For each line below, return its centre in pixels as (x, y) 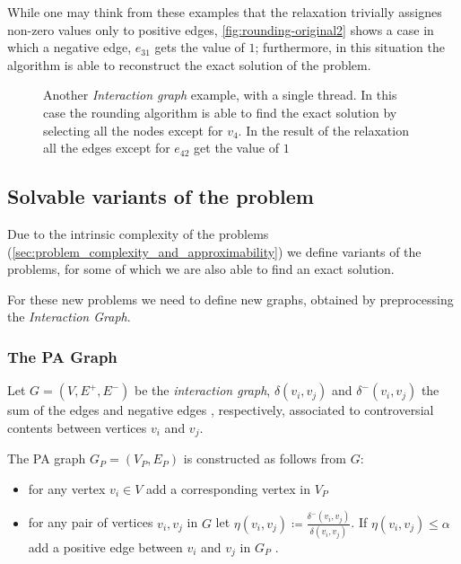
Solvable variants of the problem (161, 196)
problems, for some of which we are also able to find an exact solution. (201, 269)
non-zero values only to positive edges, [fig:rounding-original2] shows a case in (221, 29)
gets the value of (200, 47)
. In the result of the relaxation (323, 130)
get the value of (236, 148)
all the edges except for (107, 148)
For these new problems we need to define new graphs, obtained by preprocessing (230, 299)
